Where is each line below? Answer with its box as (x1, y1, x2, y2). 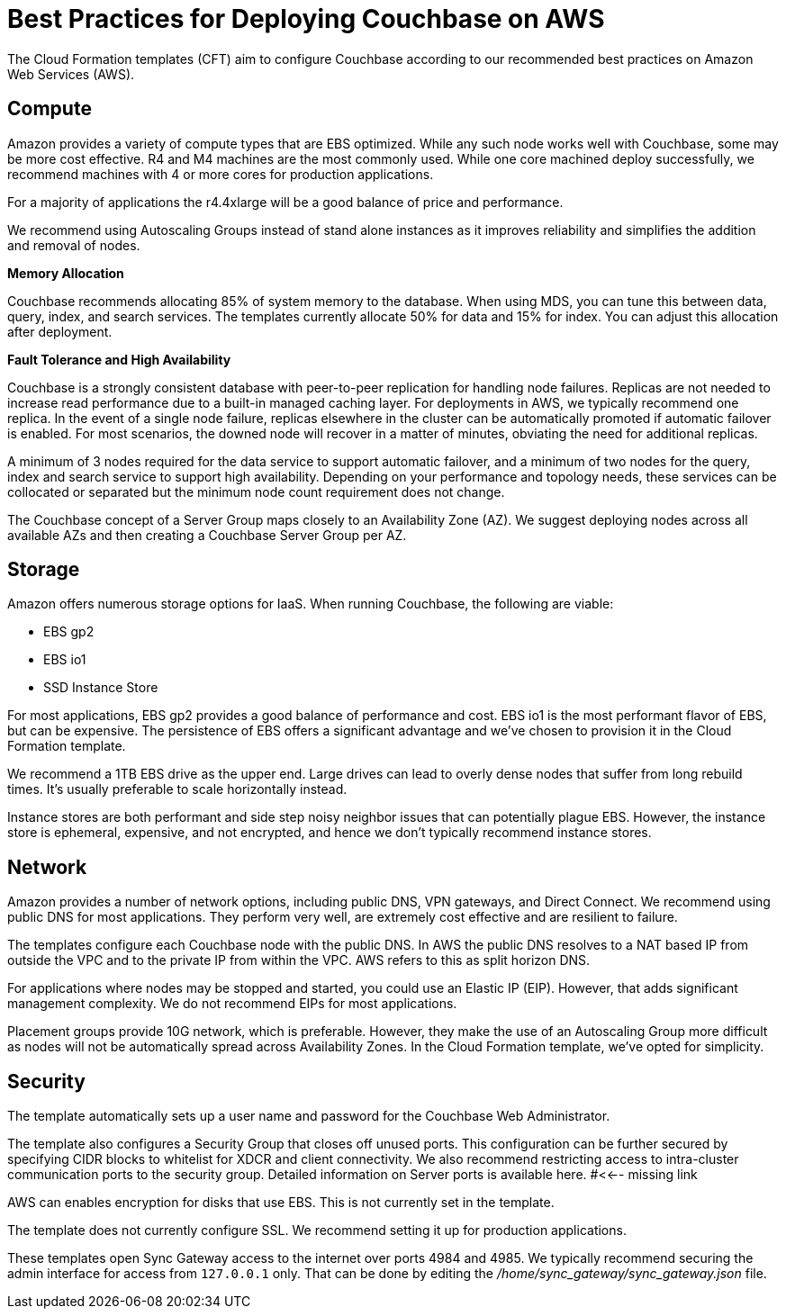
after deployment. (7, 323, 113, 339)
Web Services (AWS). (7, 66, 135, 82)
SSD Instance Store (43, 680, 158, 696)
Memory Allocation (7, 265, 124, 281)
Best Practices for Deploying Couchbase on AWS (7, 4, 605, 34)
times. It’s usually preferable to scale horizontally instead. (7, 781, 348, 798)
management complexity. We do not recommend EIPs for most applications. (7, 996, 457, 1012)
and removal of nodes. (7, 237, 140, 253)
